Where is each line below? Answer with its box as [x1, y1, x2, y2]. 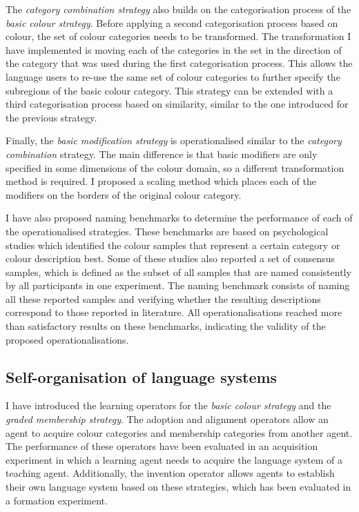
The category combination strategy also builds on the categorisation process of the [6, 2, 351, 16]
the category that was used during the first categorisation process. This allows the [6, 56, 353, 70]
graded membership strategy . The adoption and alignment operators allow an [6, 412, 329, 426]
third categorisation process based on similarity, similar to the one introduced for [6, 97, 349, 111]
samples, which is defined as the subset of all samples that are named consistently [6, 264, 351, 279]
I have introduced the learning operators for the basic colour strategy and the [6, 398, 331, 413]
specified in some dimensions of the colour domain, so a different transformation [6, 160, 345, 175]
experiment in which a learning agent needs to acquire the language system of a [6, 452, 342, 466]
